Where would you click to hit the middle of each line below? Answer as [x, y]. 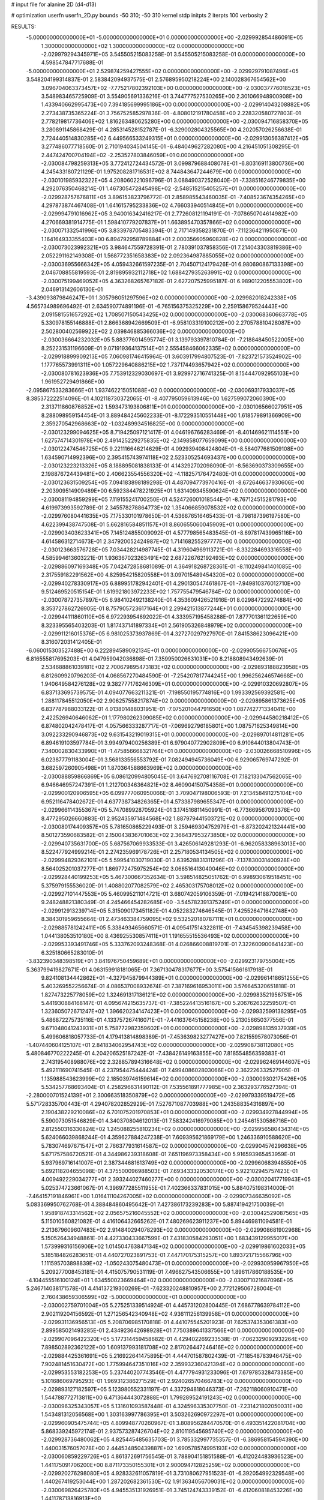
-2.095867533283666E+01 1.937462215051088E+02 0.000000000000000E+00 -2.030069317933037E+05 [160, 390]
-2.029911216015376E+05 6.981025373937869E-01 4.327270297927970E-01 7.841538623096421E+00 [169, 634]
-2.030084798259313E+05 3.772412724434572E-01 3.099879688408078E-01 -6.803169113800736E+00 [173, 163]
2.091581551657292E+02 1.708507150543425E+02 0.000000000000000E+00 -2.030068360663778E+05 [174, 314]
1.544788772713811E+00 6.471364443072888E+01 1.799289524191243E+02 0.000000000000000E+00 [171, 1397]
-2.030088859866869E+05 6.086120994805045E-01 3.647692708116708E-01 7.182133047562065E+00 [172, 776]
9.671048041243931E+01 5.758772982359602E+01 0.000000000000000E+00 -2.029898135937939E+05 [174, 1028]
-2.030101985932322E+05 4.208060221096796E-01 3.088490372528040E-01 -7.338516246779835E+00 [173, 180]
